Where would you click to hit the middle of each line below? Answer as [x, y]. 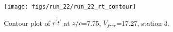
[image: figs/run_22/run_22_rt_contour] [70, 7]
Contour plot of [27, 23]
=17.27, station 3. [143, 23]
